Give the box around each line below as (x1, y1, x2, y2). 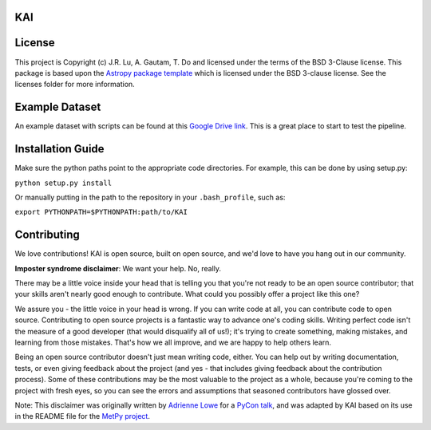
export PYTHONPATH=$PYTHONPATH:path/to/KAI (14, 207, 188, 217)
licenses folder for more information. (14, 80, 135, 89)
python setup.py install (14, 178, 112, 187)
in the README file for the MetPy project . (14, 412, 151, 421)
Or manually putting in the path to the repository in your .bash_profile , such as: (14, 192, 286, 202)
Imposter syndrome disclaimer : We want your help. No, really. (14, 263, 222, 273)
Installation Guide (14, 142, 105, 156)
